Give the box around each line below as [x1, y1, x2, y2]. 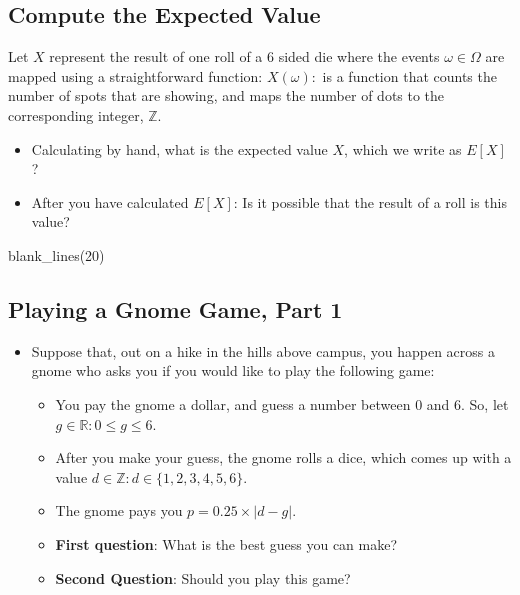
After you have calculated [31, 191, 189, 212]
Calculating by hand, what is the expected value [31, 138, 328, 159]
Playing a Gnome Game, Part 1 [8, 293, 343, 324]
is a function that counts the [322, 65, 497, 86]
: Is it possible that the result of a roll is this [233, 191, 507, 212]
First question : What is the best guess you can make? [55, 533, 398, 554]
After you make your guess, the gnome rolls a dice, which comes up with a [55, 447, 512, 468]
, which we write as [344, 138, 462, 159]
